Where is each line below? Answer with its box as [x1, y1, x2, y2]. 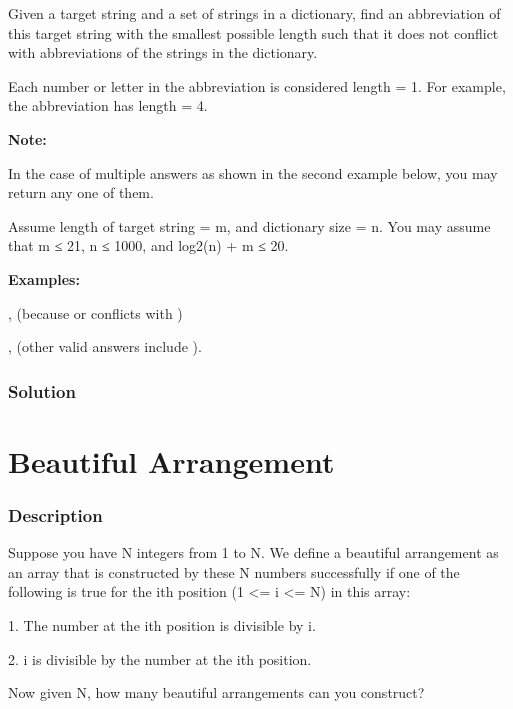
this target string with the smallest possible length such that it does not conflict [8, 22, 499, 43]
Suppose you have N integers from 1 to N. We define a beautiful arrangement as [8, 542, 499, 563]
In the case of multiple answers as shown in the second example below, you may [8, 162, 498, 183]
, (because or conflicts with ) [8, 302, 183, 323]
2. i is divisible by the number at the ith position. [8, 648, 312, 669]
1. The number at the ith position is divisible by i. [8, 614, 316, 635]
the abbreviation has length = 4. [8, 95, 208, 116]
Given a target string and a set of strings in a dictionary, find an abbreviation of [8, 3, 501, 23]
